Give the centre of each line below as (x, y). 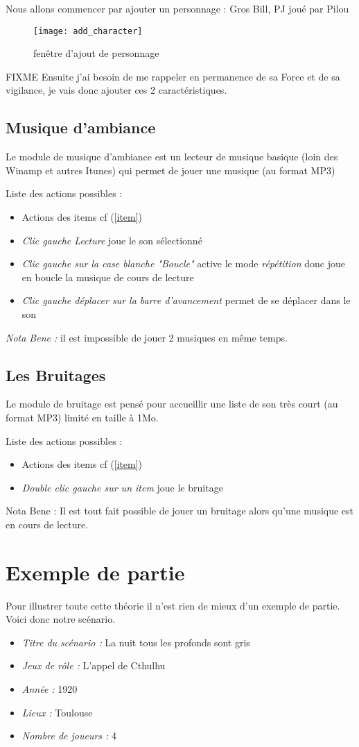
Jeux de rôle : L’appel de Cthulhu (94, 665)
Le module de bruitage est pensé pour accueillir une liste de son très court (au (172, 404)
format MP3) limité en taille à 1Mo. (82, 417)
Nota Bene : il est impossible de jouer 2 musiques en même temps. (147, 337)
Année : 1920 (50, 689)
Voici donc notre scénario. (61, 619)
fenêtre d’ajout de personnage (96, 53)
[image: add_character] (88, 31)
